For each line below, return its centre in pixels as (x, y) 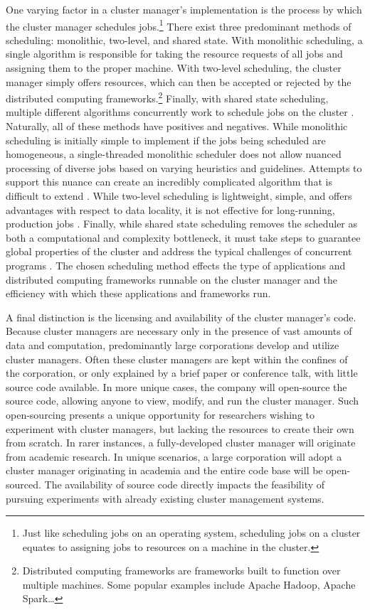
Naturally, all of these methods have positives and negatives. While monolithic (177, 126)
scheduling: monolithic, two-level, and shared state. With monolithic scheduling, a (184, 39)
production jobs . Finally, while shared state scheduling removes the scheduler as (182, 224)
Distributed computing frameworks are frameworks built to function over (181, 571)
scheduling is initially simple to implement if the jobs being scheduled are (166, 140)
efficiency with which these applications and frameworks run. (138, 293)
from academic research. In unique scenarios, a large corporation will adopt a (174, 456)
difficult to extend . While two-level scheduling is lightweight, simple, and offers (179, 196)
